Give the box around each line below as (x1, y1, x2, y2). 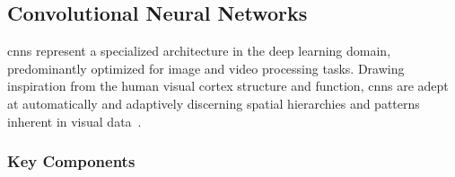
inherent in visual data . (7, 111, 142, 130)
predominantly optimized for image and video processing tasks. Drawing (7, 58, 405, 77)
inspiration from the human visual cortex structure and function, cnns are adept (7, 76, 449, 95)
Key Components (7, 150, 136, 173)
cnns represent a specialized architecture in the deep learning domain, (7, 41, 391, 60)
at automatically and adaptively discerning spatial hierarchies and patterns (7, 93, 420, 112)
